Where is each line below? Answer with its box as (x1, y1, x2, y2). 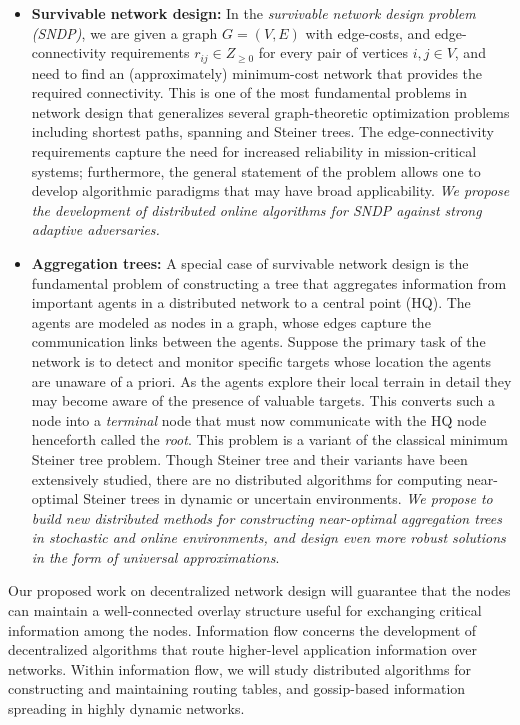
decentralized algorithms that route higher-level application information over (8, 639, 477, 660)
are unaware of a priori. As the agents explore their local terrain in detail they (31, 370, 512, 391)
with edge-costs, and (305, 22, 431, 43)
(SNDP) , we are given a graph (31, 22, 218, 43)
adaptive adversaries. (31, 219, 160, 240)
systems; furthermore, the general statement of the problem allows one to (31, 160, 481, 181)
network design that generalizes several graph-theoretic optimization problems (31, 101, 510, 122)
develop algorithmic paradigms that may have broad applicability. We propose (31, 180, 510, 201)
